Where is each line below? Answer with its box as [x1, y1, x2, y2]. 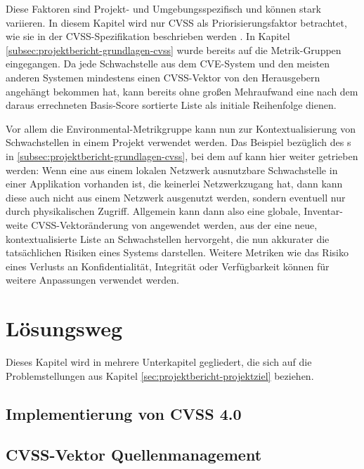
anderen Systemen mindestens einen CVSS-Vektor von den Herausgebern [6, 70, 320, 84]
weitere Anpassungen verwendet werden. [6, 272, 179, 287]
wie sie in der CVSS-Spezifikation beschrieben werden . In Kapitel [6, 29, 290, 44]
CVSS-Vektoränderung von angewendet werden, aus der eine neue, [31, 217, 318, 232]
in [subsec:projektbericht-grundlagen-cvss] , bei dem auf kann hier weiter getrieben [6, 148, 358, 163]
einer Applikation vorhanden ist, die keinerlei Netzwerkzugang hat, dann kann [6, 176, 343, 191]
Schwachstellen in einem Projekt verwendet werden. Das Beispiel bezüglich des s [6, 135, 351, 150]
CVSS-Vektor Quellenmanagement [6, 444, 262, 465]
